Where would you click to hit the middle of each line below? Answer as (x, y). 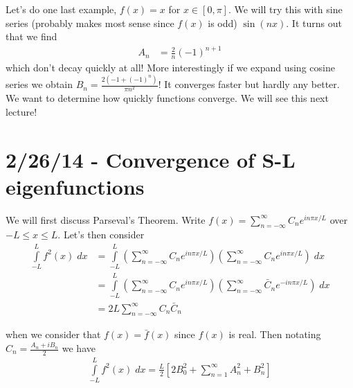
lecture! (21, 111)
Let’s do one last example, (61, 9)
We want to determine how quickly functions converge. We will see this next (167, 98)
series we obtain (39, 84)
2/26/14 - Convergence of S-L (151, 159)
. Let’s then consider (101, 235)
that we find (31, 36)
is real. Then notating (275, 334)
